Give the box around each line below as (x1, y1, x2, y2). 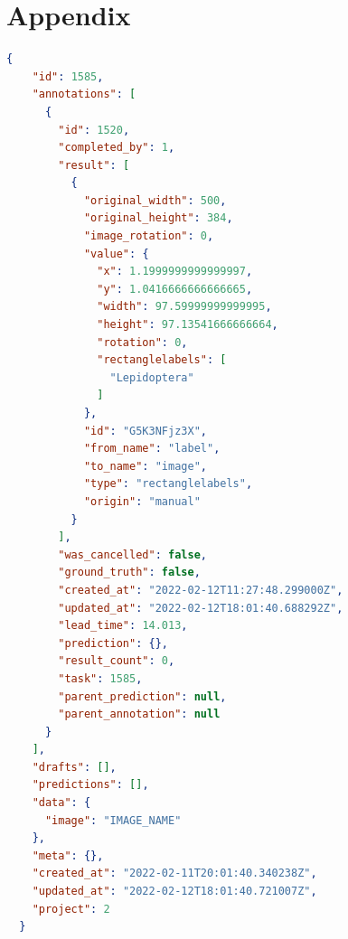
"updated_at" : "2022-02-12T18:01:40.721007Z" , (32, 885, 317, 898)
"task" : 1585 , (58, 671, 143, 685)
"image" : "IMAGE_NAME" (44, 813, 182, 827)
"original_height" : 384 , (83, 211, 233, 225)
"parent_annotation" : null (58, 708, 221, 721)
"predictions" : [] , (32, 778, 149, 792)
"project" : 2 (32, 902, 110, 916)
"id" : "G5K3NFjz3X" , (83, 424, 207, 437)
